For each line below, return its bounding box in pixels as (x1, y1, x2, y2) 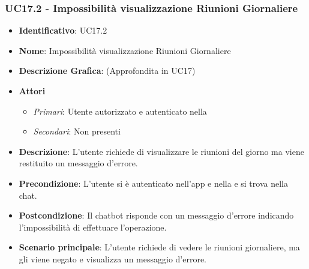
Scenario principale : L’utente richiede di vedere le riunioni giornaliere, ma (19, 241, 300, 253)
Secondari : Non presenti (33, 125, 121, 138)
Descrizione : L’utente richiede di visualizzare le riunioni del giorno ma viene (19, 145, 304, 157)
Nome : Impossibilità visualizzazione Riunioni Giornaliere (19, 44, 231, 56)
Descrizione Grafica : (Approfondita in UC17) (19, 64, 196, 77)
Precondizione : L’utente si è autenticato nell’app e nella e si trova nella (19, 177, 288, 189)
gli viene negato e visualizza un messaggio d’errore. (19, 252, 207, 265)
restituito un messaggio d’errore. (19, 157, 138, 169)
